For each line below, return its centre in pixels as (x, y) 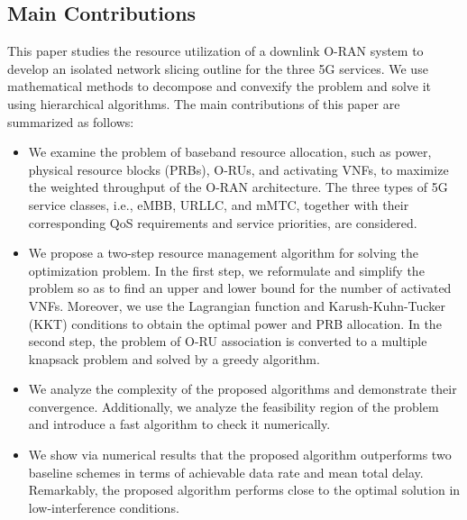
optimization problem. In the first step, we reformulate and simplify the (226, 270)
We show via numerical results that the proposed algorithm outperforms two (240, 455)
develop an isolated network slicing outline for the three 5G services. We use (218, 68)
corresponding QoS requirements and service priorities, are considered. (223, 222)
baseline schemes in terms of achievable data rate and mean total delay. (226, 472)
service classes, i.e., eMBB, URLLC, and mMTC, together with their (219, 204)
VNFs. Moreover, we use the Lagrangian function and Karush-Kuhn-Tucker (237, 305)
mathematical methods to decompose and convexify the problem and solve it (220, 86)
